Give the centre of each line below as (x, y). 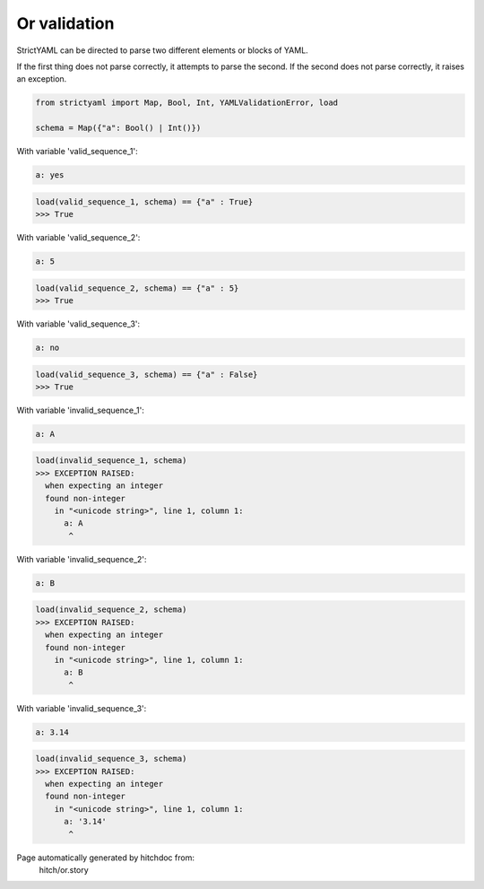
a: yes (50, 175)
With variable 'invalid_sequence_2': (82, 559)
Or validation (65, 23)
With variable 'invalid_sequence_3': (82, 708)
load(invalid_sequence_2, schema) (111, 610)
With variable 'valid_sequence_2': (78, 238)
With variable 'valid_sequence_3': (78, 324)
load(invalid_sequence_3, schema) (111, 759)
